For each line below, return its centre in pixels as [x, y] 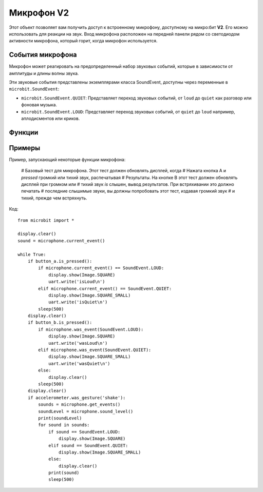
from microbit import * [46, 220]
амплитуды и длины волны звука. [44, 73]
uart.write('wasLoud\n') [78, 343]
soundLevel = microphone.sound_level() [86, 411]
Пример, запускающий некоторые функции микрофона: [67, 159]
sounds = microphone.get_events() [79, 404]
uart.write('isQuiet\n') [78, 302]
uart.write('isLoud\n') [77, 282]
